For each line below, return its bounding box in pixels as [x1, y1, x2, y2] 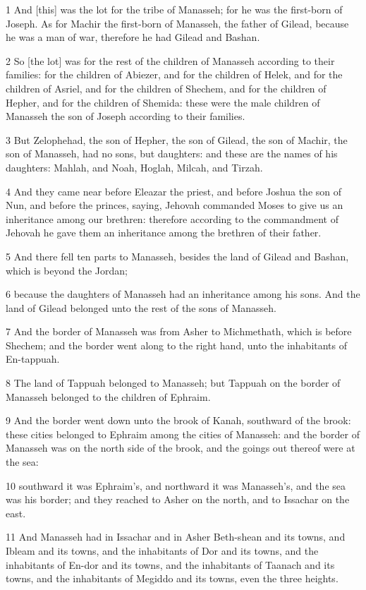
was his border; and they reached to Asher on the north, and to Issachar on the [6, 492, 350, 507]
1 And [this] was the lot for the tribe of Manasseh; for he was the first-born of [6, 2, 343, 16]
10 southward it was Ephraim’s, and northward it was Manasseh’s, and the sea [6, 478, 346, 493]
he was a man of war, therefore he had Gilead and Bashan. [6, 30, 260, 44]
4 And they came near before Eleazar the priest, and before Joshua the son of [6, 183, 342, 198]
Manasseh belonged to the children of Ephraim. [6, 389, 211, 404]
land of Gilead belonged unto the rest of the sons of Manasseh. [6, 300, 276, 315]
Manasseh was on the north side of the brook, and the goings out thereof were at [6, 440, 355, 455]
